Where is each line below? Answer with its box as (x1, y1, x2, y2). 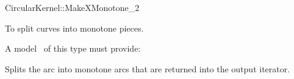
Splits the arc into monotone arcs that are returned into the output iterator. (5, 62, 290, 75)
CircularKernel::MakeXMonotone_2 (5, 1, 140, 13)
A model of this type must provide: (5, 42, 141, 55)
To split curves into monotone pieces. (5, 21, 144, 34)
